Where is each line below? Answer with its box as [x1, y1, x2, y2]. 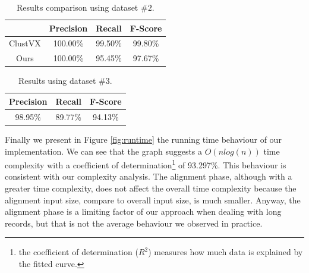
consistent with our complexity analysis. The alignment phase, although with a [5, 170, 292, 183]
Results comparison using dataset [16, 1, 138, 13]
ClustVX [9, 37, 41, 49]
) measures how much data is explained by [148, 246, 303, 258]
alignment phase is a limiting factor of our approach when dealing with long [5, 205, 282, 218]
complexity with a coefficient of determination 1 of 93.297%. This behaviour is [5, 157, 286, 171]
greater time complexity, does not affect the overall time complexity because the [5, 181, 297, 194]
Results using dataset [18, 74, 96, 87]
